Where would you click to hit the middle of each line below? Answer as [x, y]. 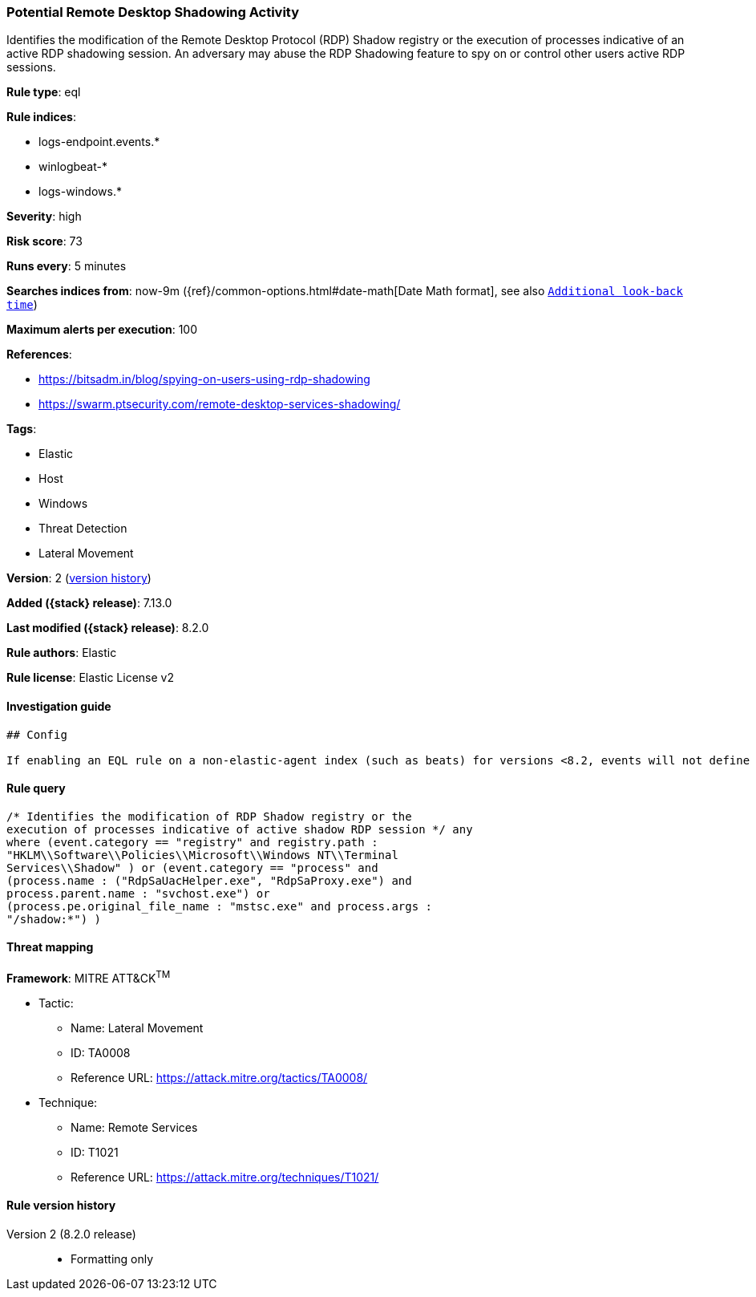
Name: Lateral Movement [137, 1027]
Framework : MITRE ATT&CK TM [89, 977]
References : [39, 355]
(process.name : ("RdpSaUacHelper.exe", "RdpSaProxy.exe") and [209, 880]
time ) [22, 305]
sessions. [31, 67]
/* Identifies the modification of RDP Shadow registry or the [209, 816]
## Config [37, 734]
